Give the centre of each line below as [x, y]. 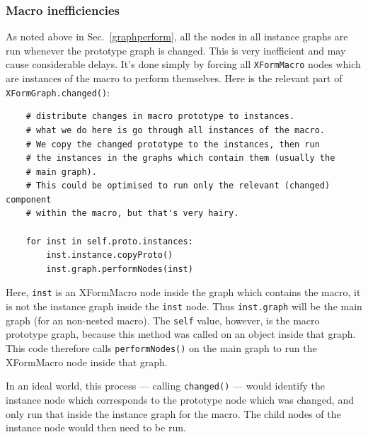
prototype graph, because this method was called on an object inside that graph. [181, 334]
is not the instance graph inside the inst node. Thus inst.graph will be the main [184, 306]
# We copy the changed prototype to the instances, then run [173, 144]
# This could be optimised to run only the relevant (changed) [178, 186]
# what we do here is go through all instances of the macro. [176, 130]
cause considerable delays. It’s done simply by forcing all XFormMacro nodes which [183, 64]
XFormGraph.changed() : [58, 92]
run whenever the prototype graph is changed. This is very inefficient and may [176, 50]
